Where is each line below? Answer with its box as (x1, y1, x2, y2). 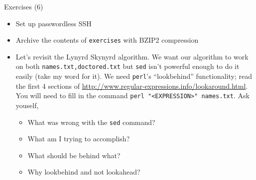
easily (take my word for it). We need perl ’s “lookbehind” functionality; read (15, 71, 253, 81)
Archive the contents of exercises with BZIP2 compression (15, 35, 199, 45)
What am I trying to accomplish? (27, 133, 130, 144)
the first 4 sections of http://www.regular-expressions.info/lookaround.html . (15, 80, 248, 91)
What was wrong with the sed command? (27, 117, 155, 127)
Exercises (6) (4, 1, 43, 11)
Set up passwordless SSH (15, 18, 92, 28)
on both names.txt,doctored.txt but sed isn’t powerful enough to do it (15, 61, 240, 71)
